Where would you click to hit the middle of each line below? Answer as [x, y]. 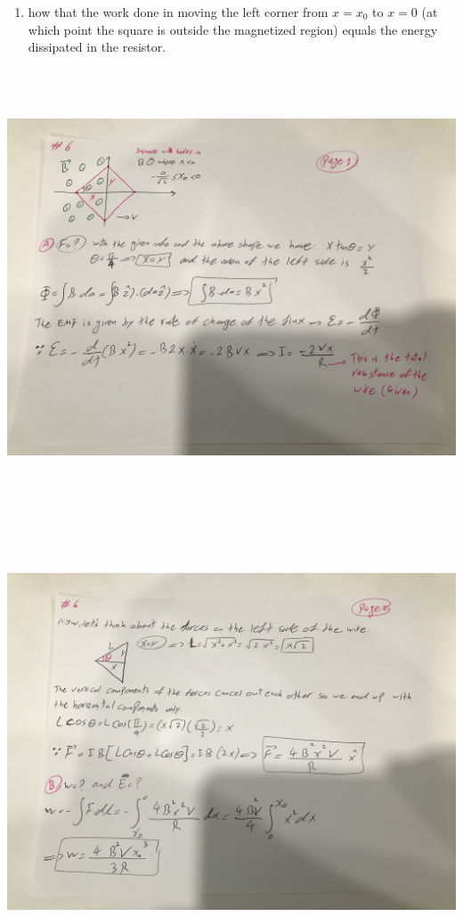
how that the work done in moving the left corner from [178, 12]
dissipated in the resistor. [97, 47]
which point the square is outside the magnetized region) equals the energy [233, 29]
